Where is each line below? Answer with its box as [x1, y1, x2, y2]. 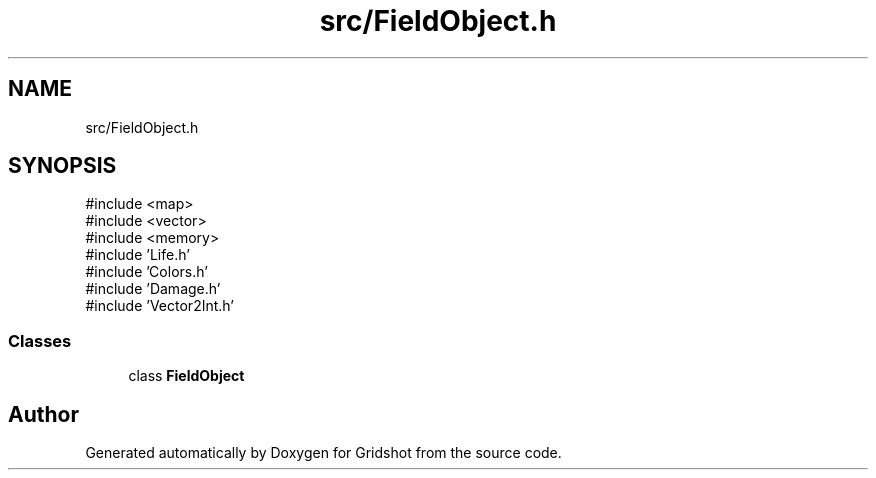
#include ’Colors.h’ [85, 263, 208, 281]
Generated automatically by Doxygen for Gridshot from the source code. [85, 444, 562, 462]
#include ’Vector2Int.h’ [85, 297, 234, 315]
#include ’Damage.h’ [85, 280, 221, 298]
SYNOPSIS [8, 153, 117, 179]
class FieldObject [128, 367, 245, 385]
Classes [8, 330, 72, 351]
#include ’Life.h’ [85, 246, 190, 264]
